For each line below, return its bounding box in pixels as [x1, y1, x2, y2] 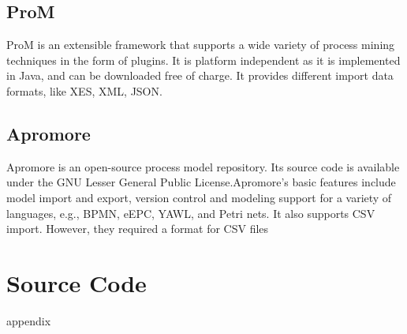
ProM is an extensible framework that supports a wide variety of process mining [6, 36, 395, 53]
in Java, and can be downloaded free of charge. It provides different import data [6, 67, 394, 84]
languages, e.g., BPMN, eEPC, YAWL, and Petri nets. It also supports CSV [6, 205, 375, 221]
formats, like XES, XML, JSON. [6, 82, 162, 99]
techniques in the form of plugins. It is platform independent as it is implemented [6, 51, 401, 68]
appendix [6, 312, 51, 328]
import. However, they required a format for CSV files [6, 220, 269, 237]
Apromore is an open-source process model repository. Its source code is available [6, 158, 400, 175]
